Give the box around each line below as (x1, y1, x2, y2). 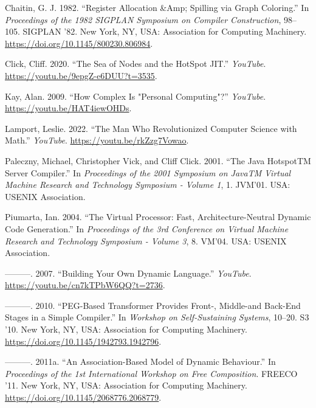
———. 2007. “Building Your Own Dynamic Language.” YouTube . (5, 266, 252, 279)
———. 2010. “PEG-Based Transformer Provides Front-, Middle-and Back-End (5, 299, 301, 311)
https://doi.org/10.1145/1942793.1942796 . (5, 334, 162, 347)
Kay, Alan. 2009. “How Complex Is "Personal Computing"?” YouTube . (5, 89, 266, 102)
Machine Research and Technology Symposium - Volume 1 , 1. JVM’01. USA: (5, 178, 290, 191)
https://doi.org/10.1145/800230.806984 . (5, 36, 153, 49)
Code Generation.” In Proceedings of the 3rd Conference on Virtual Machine (5, 222, 289, 235)
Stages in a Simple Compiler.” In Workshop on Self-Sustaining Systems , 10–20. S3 (5, 311, 309, 323)
